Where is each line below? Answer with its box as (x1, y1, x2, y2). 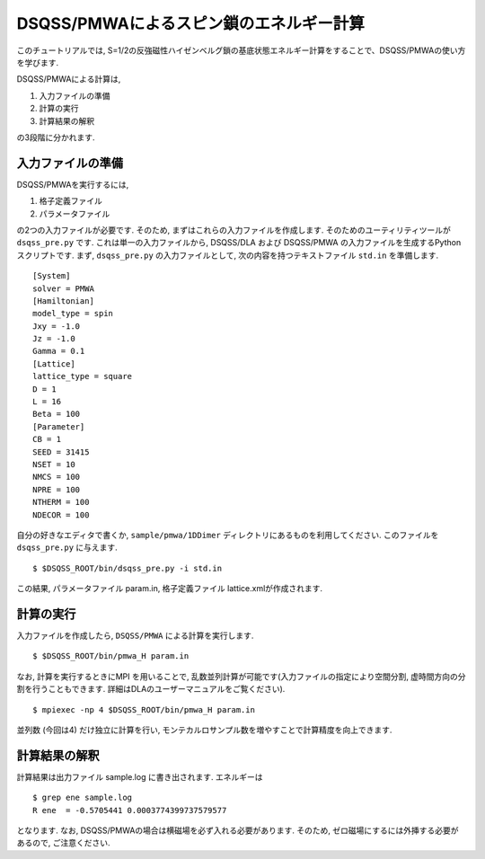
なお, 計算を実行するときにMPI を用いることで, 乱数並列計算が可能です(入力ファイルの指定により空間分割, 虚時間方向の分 (16, 670, 466, 682)
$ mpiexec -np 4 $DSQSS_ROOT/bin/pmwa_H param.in (32, 704, 256, 714)
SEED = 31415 (32, 447, 90, 457)
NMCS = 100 (32, 472, 81, 483)
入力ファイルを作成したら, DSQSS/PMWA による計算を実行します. (16, 630, 254, 642)
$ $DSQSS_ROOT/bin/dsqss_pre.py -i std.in (32, 562, 223, 573)
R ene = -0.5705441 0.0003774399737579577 (32, 805, 227, 815)
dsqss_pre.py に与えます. (16, 542, 119, 553)
